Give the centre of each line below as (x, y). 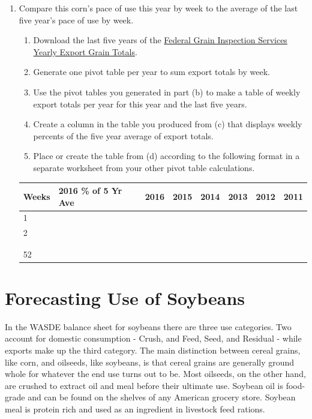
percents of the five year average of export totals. (123, 135)
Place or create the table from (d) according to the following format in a (166, 156)
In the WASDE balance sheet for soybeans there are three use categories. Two (148, 326)
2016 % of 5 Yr (90, 191)
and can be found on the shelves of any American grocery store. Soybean (162, 397)
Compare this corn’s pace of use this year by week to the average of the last (158, 8)
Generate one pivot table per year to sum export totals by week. (151, 72)
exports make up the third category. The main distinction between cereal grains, (153, 350)
